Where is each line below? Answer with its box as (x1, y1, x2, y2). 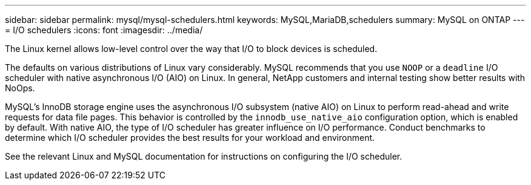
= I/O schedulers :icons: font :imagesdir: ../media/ (5, 25, 203, 35)
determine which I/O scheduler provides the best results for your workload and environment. (5, 132, 375, 143)
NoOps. (5, 83, 35, 93)
